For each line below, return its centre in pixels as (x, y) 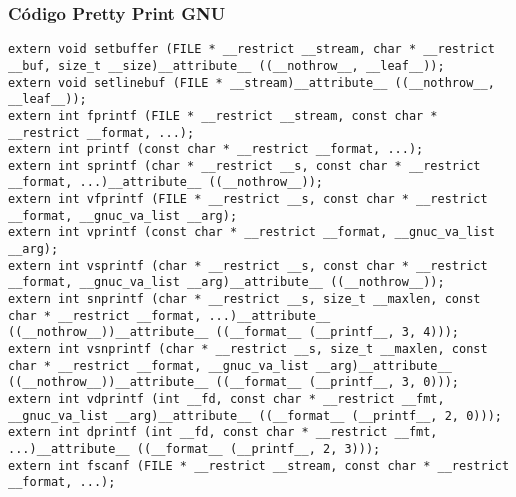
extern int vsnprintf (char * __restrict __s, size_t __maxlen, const (248, 349)
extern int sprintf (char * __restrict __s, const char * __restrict (244, 165)
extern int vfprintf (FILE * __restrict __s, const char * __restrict (248, 199)
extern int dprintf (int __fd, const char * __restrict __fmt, (223, 432)
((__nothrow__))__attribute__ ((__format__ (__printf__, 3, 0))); (234, 382)
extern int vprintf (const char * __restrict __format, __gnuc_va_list (251, 232)
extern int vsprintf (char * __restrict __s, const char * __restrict (248, 265)
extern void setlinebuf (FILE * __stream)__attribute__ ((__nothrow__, (251, 82)
